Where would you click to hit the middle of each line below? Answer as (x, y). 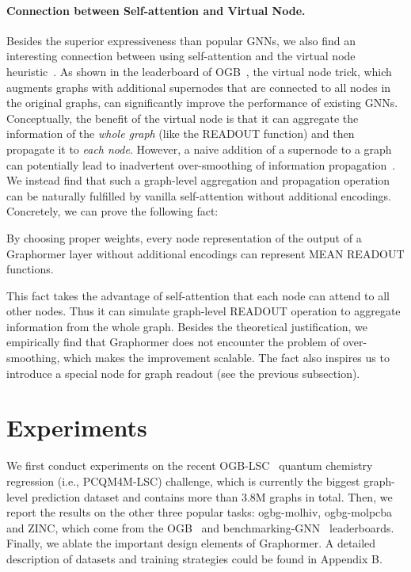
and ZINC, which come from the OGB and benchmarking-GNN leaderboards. (200, 527)
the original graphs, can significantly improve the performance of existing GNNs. (202, 103)
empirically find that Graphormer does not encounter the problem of (173, 342)
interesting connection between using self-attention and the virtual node (181, 56)
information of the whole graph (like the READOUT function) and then (181, 133)
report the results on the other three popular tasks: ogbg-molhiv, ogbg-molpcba (200, 512)
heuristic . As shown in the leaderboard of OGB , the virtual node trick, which (199, 71)
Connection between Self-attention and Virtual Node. (156, 10)
